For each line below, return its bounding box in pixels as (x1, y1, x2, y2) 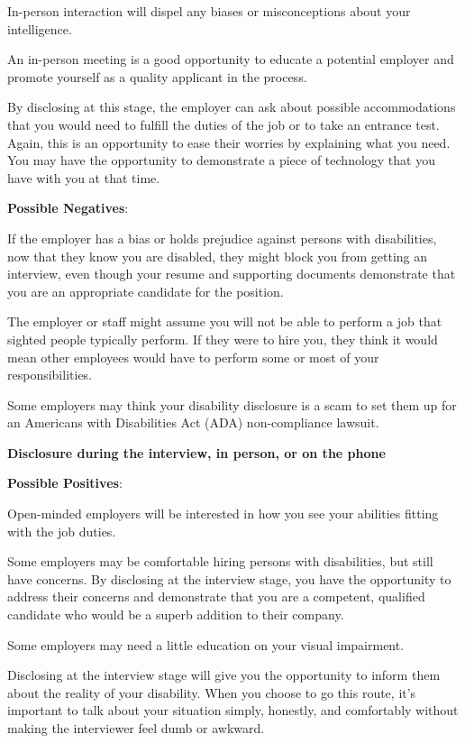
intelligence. (7, 19, 72, 38)
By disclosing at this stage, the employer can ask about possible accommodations (7, 97, 456, 116)
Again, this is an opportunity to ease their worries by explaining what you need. (7, 133, 451, 151)
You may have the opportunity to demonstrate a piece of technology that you (7, 151, 435, 170)
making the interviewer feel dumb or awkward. (7, 719, 265, 737)
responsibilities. (7, 365, 93, 384)
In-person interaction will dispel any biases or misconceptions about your (7, 2, 411, 20)
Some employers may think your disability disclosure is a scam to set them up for (7, 395, 457, 414)
